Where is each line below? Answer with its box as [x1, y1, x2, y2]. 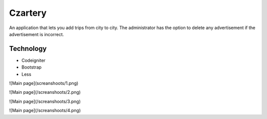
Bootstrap [21, 64, 42, 70]
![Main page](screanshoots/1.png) [9, 80, 79, 86]
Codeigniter [21, 57, 45, 63]
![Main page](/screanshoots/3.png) [9, 98, 81, 104]
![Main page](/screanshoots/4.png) [9, 108, 81, 114]
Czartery [9, 7, 47, 18]
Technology [9, 44, 47, 53]
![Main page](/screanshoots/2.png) [9, 89, 81, 95]
